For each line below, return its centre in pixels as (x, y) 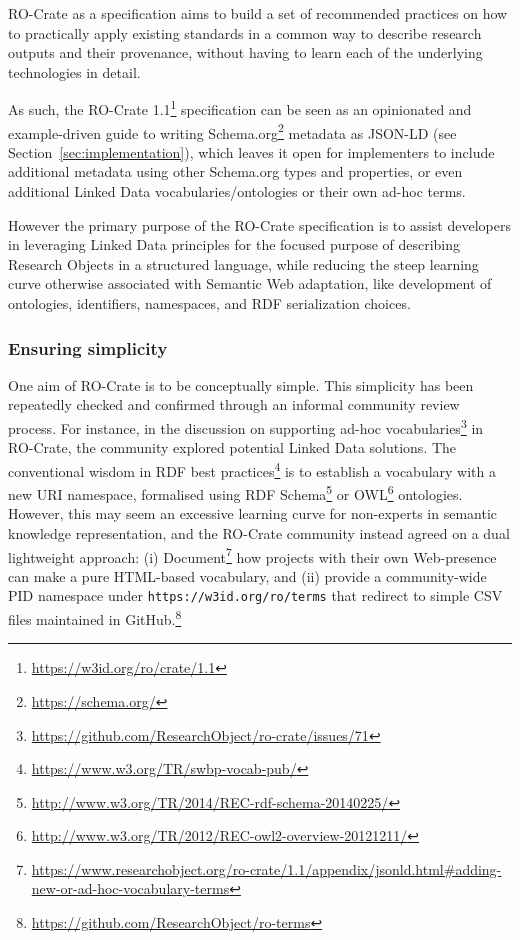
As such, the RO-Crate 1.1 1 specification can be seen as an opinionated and (240, 108)
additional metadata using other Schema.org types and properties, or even (235, 171)
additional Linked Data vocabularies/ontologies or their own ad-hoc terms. (237, 191)
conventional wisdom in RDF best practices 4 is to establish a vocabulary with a (252, 469)
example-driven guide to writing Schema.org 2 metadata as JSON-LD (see (232, 131)
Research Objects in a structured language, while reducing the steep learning (243, 263)
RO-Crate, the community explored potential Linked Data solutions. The (232, 447)
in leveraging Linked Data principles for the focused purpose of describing (234, 244)
